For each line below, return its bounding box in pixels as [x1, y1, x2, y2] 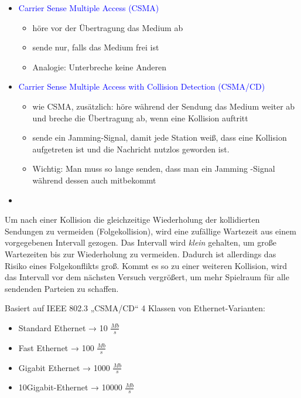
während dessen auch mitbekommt [32, 174, 156, 186]
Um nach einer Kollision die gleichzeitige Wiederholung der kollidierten [5, 213, 260, 226]
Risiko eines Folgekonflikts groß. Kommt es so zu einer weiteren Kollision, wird [5, 259, 288, 271]
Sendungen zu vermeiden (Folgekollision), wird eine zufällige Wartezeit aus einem [5, 224, 296, 237]
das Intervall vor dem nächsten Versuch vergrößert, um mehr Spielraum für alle [5, 271, 289, 283]
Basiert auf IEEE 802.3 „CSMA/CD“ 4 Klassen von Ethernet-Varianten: [5, 302, 265, 314]
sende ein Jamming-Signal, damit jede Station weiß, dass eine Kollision [32, 131, 287, 144]
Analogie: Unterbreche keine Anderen [32, 60, 166, 73]
